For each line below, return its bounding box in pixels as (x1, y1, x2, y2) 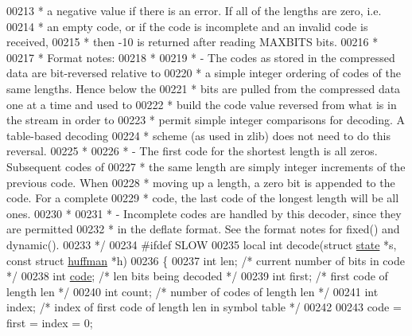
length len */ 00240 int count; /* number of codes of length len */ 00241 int (6, 283, 379, 299)
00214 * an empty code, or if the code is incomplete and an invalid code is (6, 18, 368, 34)
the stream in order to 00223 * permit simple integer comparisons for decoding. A (6, 111, 406, 128)
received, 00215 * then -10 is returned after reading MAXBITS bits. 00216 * (6, 33, 379, 50)
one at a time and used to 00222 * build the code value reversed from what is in (6, 96, 397, 112)
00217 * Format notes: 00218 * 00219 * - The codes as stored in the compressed (6, 49, 395, 65)
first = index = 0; (6, 314, 93, 330)
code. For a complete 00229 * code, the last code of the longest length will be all (6, 189, 399, 206)
